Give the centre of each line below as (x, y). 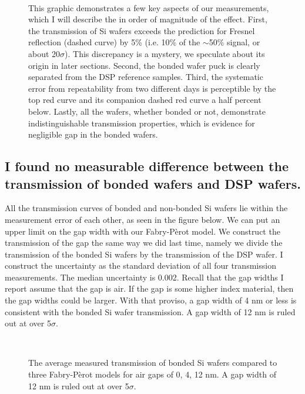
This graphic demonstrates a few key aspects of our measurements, (149, 7)
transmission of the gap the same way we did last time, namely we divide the (144, 243)
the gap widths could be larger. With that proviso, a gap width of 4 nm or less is (151, 300)
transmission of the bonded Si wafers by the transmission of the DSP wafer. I (144, 254)
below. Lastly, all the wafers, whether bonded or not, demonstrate (147, 111)
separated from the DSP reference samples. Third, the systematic (146, 77)
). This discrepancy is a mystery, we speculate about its (165, 53)
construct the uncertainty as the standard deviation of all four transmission (140, 266)
